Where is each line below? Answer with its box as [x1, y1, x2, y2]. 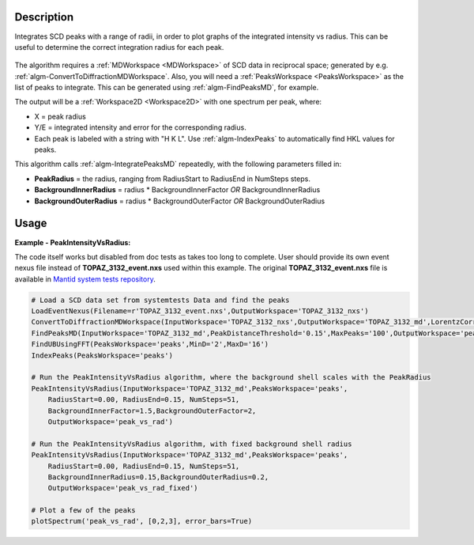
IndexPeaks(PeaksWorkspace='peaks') [31, 350, 174, 360]
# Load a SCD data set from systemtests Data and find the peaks [31, 295, 290, 305]
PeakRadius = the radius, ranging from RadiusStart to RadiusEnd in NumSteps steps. [34, 174, 311, 184]
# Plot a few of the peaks [31, 506, 136, 515]
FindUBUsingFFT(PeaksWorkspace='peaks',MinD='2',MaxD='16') [31, 340, 269, 349]
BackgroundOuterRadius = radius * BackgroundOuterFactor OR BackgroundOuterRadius [34, 196, 325, 206]
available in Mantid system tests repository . [14, 274, 156, 284]
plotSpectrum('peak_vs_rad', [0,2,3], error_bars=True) [31, 517, 253, 526]
